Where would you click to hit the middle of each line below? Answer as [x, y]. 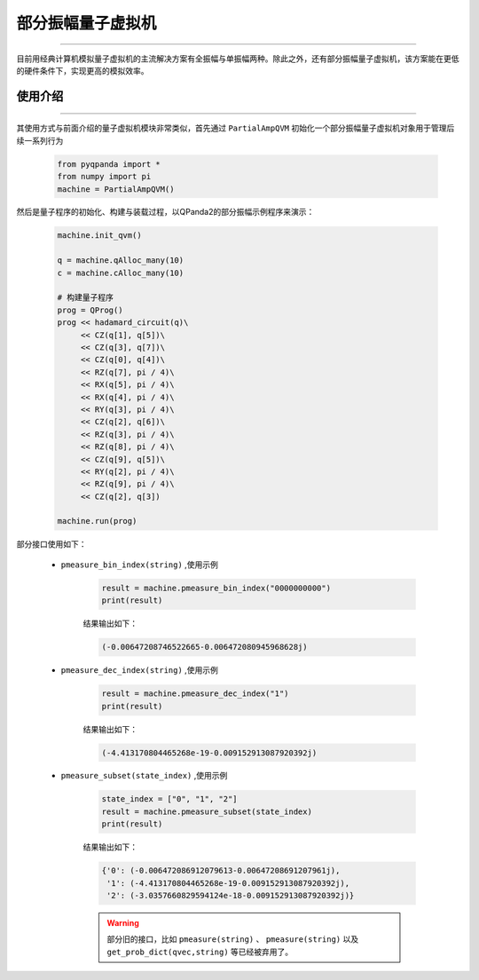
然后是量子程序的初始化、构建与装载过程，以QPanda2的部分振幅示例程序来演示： [165, 212]
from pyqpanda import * [109, 164]
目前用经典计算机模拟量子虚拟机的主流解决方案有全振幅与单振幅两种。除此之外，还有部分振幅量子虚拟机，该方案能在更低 [238, 59]
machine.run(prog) [97, 521]
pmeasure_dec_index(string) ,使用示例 [140, 670]
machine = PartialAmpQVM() [116, 189]
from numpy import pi [104, 177]
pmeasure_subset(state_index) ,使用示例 [144, 776]
